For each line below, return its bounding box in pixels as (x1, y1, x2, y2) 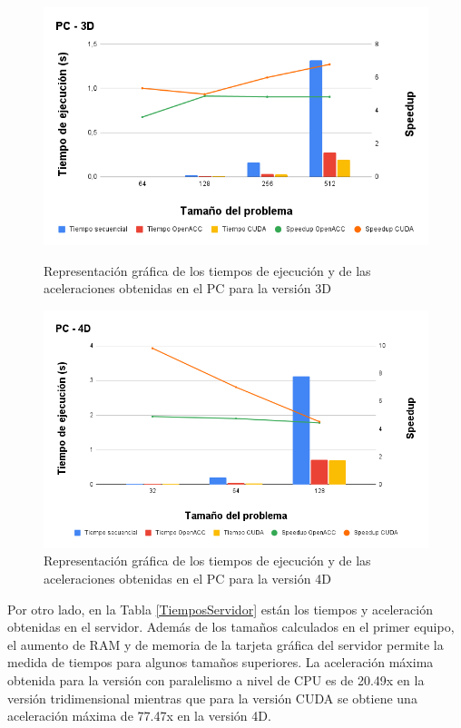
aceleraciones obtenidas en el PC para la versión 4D (44, 568, 331, 587)
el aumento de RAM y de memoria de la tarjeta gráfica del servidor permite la (7, 635, 444, 654)
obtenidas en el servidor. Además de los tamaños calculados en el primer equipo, (7, 617, 455, 636)
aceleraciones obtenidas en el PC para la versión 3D (44, 279, 331, 298)
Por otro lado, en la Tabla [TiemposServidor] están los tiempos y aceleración (7, 599, 433, 618)
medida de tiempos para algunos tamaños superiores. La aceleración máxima (7, 653, 434, 672)
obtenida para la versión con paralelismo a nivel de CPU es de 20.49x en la (7, 670, 425, 689)
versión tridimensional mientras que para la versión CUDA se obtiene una (7, 688, 417, 707)
